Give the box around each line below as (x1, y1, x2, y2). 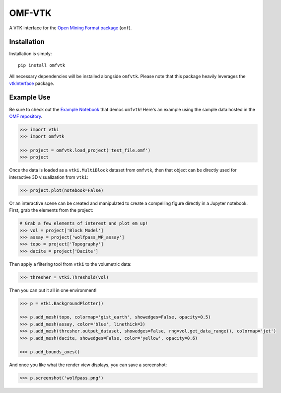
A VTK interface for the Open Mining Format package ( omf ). (9, 25, 132, 31)
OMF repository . (9, 113, 43, 119)
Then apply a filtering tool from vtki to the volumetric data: (9, 261, 132, 267)
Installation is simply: (9, 51, 52, 57)
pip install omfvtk (18, 62, 66, 68)
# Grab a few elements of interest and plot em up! (19, 221, 148, 226)
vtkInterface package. (9, 80, 55, 86)
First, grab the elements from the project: (9, 207, 94, 213)
